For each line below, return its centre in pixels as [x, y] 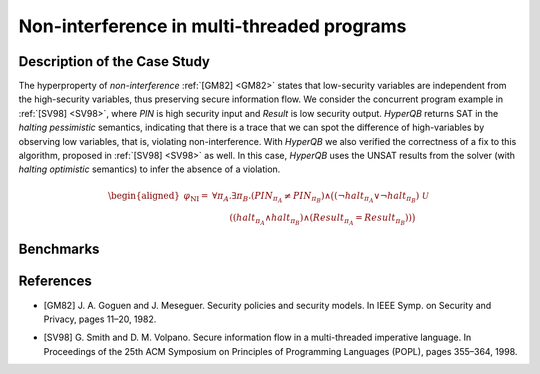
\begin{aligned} [144, 195]
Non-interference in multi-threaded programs [212, 26]
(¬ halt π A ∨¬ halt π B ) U [381, 197]
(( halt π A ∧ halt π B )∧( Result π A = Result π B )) [320, 219]
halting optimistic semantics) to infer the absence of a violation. [149, 169]
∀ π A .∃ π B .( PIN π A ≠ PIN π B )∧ [271, 197]
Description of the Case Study [114, 61]
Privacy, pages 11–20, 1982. [100, 319]
